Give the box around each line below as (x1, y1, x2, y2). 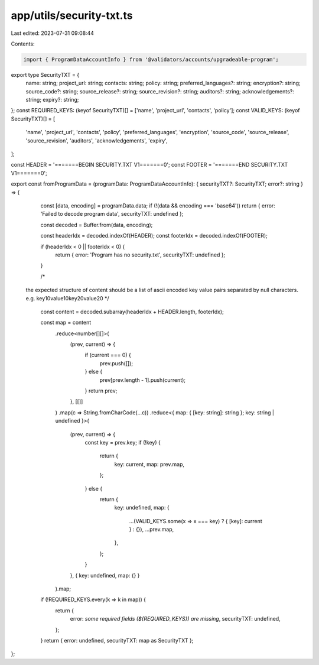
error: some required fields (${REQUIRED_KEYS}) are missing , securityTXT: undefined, (70, 615, 281, 622)
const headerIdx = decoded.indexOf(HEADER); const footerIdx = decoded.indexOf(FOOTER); (40, 232, 268, 239)
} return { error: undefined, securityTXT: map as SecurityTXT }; (40, 637, 194, 644)
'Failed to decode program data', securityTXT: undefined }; (40, 210, 184, 218)
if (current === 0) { (84, 352, 131, 359)
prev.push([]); (99, 359, 133, 366)
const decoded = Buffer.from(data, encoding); (40, 221, 153, 228)
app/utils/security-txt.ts (11, 9, 133, 22)
